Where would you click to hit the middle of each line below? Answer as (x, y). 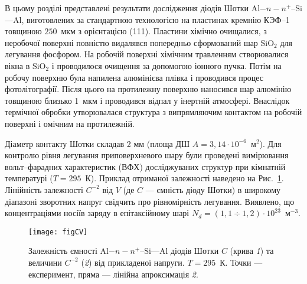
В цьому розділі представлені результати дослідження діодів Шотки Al (133, 8)
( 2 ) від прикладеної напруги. (133, 262)
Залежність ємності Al (68, 251)
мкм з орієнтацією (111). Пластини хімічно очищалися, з (164, 31)
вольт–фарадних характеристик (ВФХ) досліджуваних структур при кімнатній (145, 166)
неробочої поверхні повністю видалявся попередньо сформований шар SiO (140, 42)
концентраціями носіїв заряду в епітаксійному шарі (97, 213)
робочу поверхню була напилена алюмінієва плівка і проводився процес (134, 77)
